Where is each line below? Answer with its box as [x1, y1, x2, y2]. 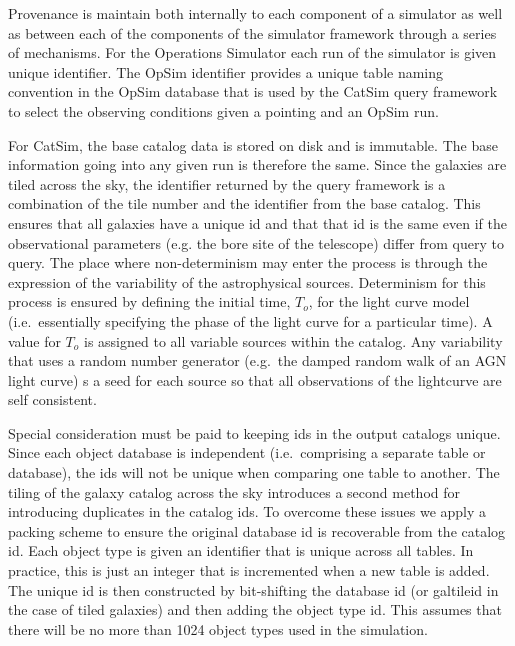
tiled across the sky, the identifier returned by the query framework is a [8, 173, 446, 194]
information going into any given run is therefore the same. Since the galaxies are [8, 154, 507, 175]
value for [8, 330, 61, 351]
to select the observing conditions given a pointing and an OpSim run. [8, 100, 439, 121]
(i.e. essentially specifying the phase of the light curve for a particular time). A [8, 310, 493, 331]
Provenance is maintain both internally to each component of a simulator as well [8, 3, 503, 23]
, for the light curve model [308, 291, 470, 312]
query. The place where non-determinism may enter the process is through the [8, 252, 488, 273]
